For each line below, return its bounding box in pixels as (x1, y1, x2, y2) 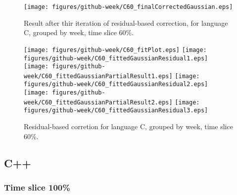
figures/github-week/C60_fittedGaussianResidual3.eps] (24, 107, 208, 114)
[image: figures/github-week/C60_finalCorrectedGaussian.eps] (24, 3, 233, 10)
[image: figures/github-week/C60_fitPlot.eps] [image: (24, 46, 207, 53)
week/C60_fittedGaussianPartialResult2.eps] (24, 98, 173, 106)
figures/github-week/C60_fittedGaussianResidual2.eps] (24, 81, 208, 88)
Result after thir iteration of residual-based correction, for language (24, 17, 228, 28)
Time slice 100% (4, 181, 70, 193)
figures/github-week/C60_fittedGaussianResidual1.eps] (24, 54, 208, 62)
